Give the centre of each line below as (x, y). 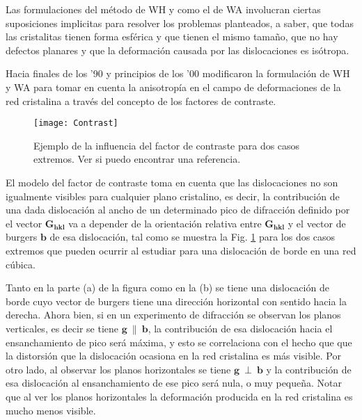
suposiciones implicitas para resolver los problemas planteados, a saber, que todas (180, 23)
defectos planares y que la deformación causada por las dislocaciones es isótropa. (178, 50)
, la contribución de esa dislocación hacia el (240, 328)
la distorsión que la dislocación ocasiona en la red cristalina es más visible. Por (174, 356)
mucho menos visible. (51, 410)
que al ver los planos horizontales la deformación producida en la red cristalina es (179, 396)
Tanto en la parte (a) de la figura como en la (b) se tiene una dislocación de (167, 288)
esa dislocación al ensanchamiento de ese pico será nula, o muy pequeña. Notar (174, 383)
